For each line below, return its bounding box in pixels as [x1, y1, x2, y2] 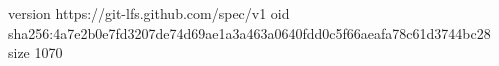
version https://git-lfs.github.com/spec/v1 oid [8, 3, 290, 23]
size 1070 [8, 42, 63, 63]
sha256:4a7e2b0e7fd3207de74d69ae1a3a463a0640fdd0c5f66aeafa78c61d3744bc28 [8, 22, 491, 43]
